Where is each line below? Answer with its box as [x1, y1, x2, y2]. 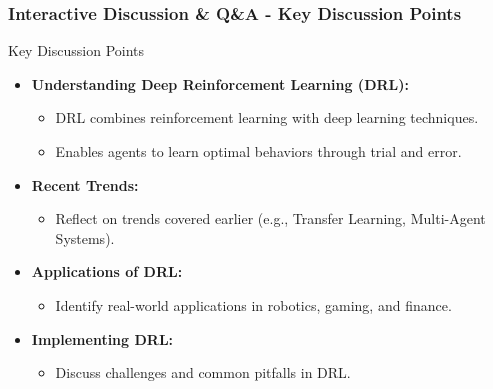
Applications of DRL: [31, 261, 183, 282]
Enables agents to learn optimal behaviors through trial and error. [55, 141, 462, 161]
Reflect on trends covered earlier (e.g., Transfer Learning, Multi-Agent [55, 208, 486, 229]
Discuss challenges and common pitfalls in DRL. [55, 362, 351, 383]
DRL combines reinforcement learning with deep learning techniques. [55, 107, 479, 128]
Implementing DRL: [31, 328, 174, 349]
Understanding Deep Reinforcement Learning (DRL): [31, 73, 409, 94]
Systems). [55, 227, 115, 248]
